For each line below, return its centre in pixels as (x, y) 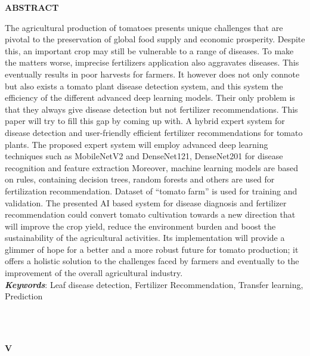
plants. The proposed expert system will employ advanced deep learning (137, 144)
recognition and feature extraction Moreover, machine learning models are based (151, 167)
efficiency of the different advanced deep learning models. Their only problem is (150, 97)
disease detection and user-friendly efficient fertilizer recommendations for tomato (154, 132)
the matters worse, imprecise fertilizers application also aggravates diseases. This (152, 62)
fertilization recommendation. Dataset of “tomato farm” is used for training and (151, 191)
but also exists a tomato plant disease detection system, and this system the (144, 86)
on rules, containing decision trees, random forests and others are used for (140, 179)
